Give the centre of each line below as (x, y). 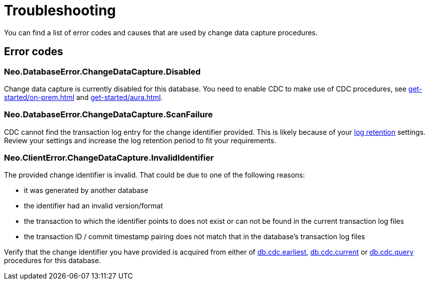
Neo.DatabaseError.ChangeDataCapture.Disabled (103, 71)
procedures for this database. (53, 261)
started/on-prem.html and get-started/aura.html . (83, 97)
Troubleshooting (60, 10)
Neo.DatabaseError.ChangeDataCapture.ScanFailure (108, 115)
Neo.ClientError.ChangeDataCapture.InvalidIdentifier (109, 158)
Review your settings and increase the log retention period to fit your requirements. (140, 140)
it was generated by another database (86, 190)
